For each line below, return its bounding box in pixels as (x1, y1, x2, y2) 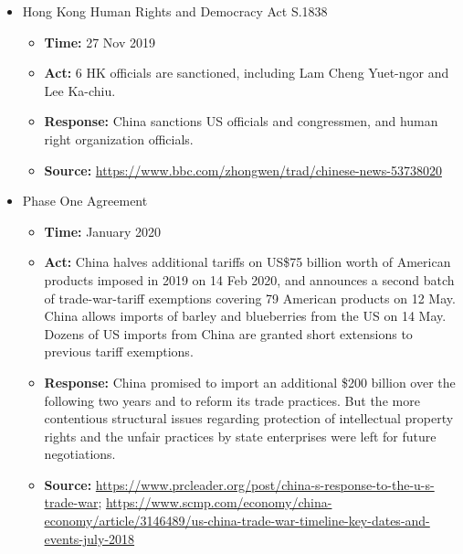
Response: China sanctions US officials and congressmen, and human (44, 112, 438, 131)
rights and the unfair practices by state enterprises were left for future (44, 426, 437, 445)
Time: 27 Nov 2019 (44, 32, 156, 51)
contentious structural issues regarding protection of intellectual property (44, 409, 454, 428)
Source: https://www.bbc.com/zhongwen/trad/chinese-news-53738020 (44, 160, 442, 179)
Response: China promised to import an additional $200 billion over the (44, 372, 456, 391)
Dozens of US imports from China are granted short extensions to (44, 324, 413, 343)
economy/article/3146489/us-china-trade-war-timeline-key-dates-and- (44, 511, 430, 530)
